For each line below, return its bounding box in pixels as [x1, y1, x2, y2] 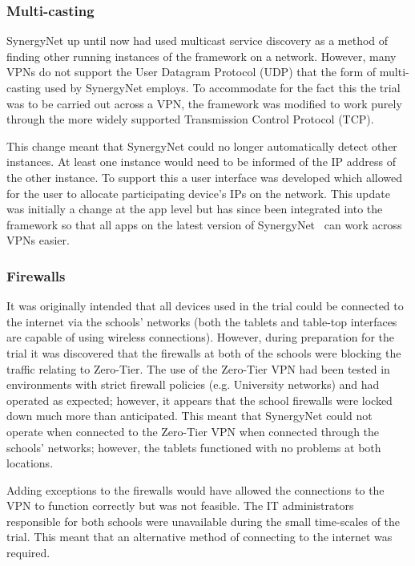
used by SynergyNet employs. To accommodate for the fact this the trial [44, 79, 401, 95]
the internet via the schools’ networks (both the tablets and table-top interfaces [6, 313, 397, 329]
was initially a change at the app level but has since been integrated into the [6, 200, 383, 217]
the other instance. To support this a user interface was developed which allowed [6, 168, 403, 185]
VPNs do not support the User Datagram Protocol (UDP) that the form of [6, 63, 377, 80]
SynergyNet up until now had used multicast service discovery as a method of [6, 32, 389, 49]
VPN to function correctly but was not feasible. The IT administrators [6, 497, 354, 514]
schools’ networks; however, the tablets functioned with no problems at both [6, 439, 381, 455]
